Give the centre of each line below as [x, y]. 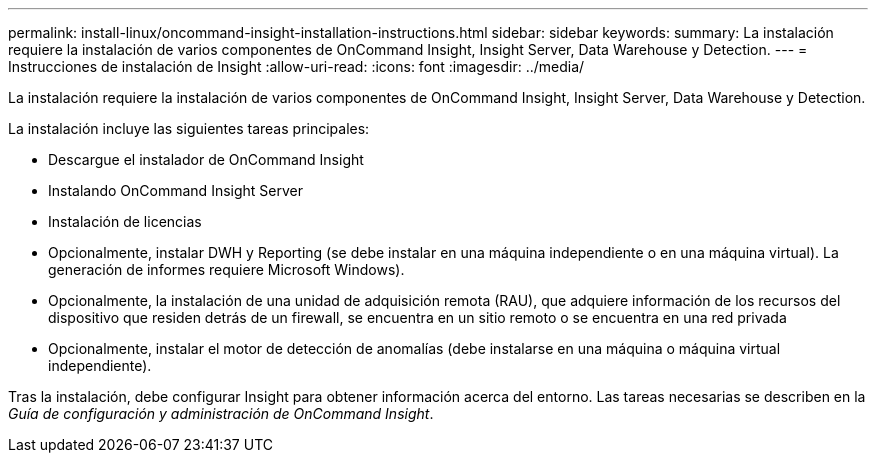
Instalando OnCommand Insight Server [175, 190]
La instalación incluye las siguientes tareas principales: [189, 128]
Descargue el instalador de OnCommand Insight [206, 159]
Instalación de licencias [125, 221]
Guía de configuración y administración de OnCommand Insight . [221, 413]
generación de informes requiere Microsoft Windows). [226, 269]
